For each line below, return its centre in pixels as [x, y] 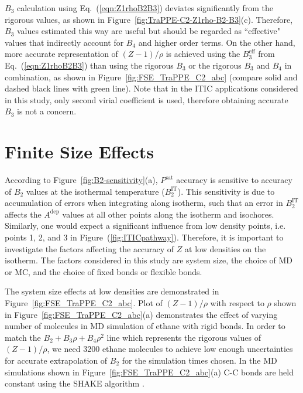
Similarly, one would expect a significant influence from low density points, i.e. [145, 226]
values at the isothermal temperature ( [95, 191]
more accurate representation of [61, 54]
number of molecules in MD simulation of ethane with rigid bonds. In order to [145, 326]
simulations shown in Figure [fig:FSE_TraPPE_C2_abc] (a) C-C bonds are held [149, 372]
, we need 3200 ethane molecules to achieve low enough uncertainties [170, 349]
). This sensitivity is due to [226, 191]
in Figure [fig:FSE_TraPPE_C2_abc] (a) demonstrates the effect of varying [141, 314]
